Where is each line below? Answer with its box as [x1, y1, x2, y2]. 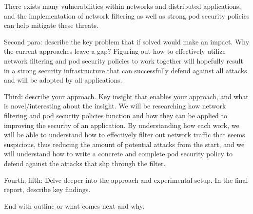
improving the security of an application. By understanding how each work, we [4, 120, 239, 130]
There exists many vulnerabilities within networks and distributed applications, [4, 1, 241, 11]
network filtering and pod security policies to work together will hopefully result [4, 55, 243, 65]
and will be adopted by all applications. [4, 75, 122, 85]
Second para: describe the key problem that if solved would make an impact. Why [4, 36, 250, 46]
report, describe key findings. [4, 184, 91, 194]
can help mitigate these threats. [4, 20, 98, 30]
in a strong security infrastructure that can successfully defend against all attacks [4, 65, 247, 75]
